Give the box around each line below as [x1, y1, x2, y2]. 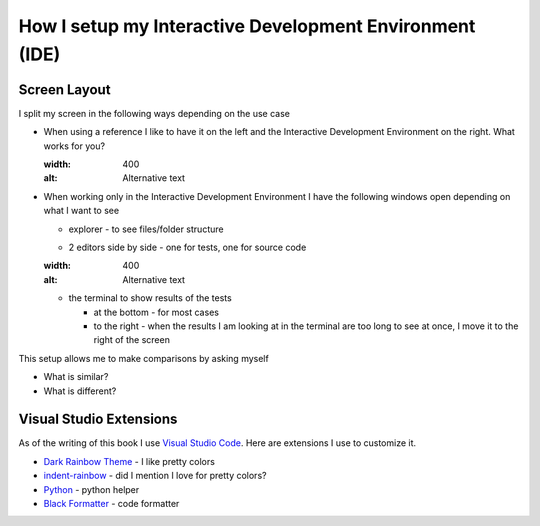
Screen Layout [18, 81, 111, 98]
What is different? [43, 385, 117, 397]
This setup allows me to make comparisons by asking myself [18, 352, 269, 364]
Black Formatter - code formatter [43, 497, 180, 509]
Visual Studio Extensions [18, 411, 178, 428]
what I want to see [43, 205, 120, 217]
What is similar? [43, 371, 109, 383]
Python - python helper [43, 483, 140, 495]
